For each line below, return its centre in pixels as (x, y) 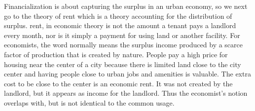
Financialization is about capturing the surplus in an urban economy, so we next (126, 6)
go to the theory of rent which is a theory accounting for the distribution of (118, 16)
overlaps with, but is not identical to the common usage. (89, 102)
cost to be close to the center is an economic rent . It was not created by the (118, 83)
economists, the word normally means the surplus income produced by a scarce (124, 45)
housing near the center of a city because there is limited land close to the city (123, 64)
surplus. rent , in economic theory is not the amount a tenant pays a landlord (120, 25)
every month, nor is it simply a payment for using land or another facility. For (122, 35)
